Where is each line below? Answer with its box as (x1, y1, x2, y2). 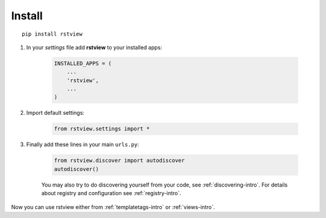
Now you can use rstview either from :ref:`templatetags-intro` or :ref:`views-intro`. (11, 203, 216, 211)
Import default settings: (26, 109, 85, 117)
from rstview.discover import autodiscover (54, 157, 185, 164)
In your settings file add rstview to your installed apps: (26, 43, 162, 51)
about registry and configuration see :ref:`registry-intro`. (41, 190, 181, 197)
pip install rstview (22, 30, 83, 37)
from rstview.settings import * (54, 126, 150, 132)
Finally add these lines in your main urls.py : (26, 141, 139, 148)
